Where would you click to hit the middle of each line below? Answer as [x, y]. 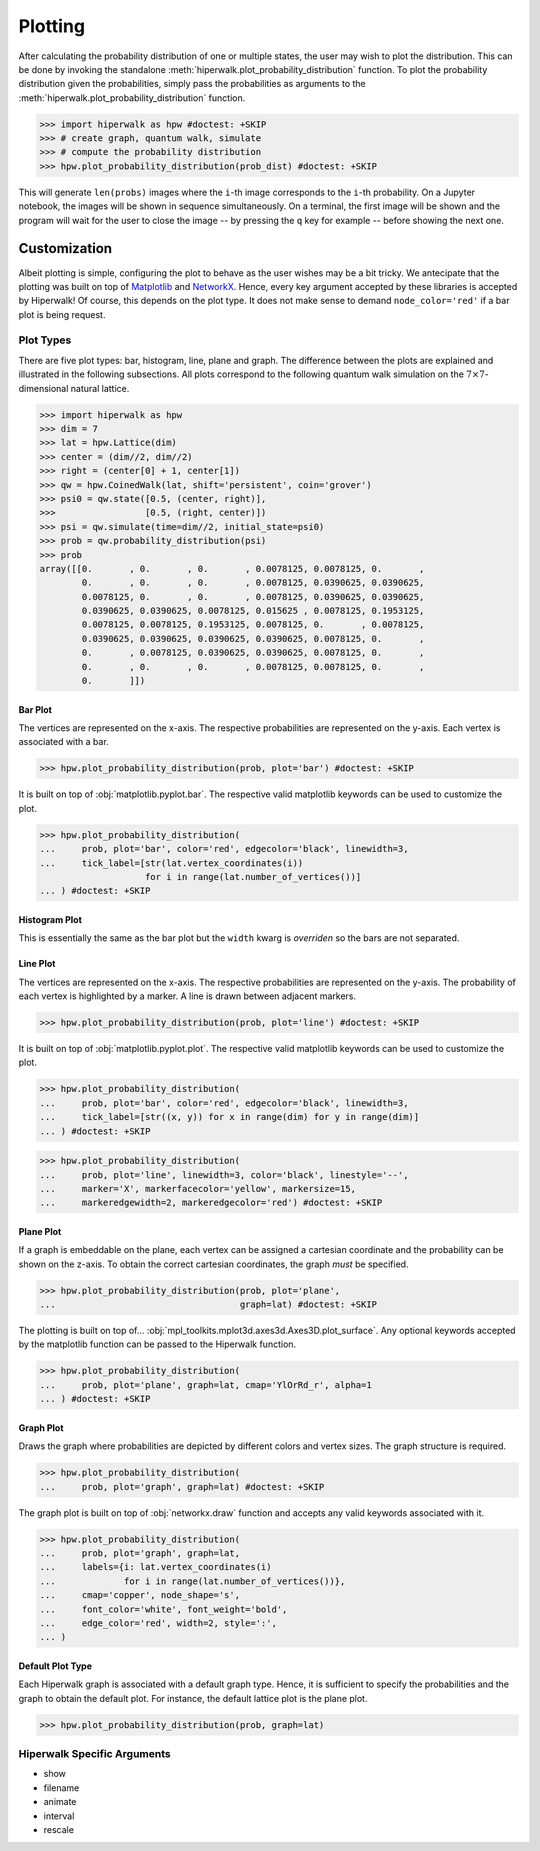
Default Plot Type [55, 1666]
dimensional [43, 388]
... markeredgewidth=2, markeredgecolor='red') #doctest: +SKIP [211, 1203]
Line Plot [37, 964]
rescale [59, 1829]
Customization [65, 248]
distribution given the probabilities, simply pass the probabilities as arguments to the [192, 84]
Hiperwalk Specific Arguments [94, 1754]
